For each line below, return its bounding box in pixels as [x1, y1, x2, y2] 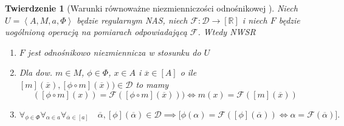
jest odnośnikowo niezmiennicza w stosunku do [27, 45, 201, 58]
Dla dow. [19, 66, 53, 79]
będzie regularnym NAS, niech [77, 13, 188, 26]
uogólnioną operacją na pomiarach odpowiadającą [5, 25, 187, 38]
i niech [242, 13, 267, 26]
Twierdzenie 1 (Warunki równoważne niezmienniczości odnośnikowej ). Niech [5, 2, 298, 14]
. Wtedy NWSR [198, 25, 256, 38]
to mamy [136, 78, 169, 90]
